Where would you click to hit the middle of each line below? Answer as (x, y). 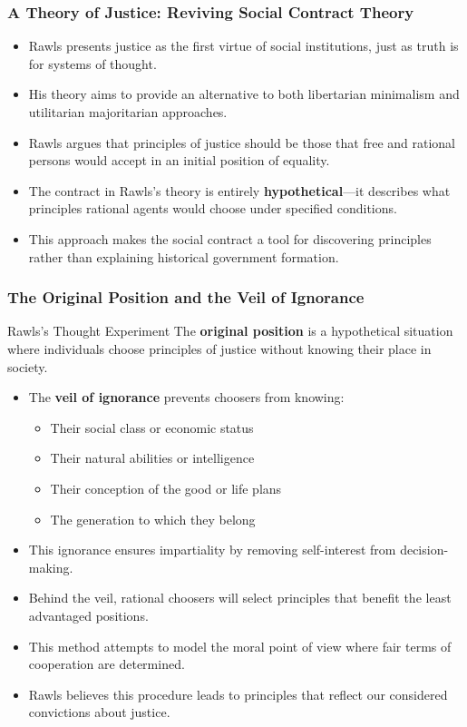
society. (28, 366)
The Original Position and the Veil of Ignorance (186, 297)
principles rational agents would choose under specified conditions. (213, 208)
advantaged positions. (88, 615)
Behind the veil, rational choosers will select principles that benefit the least (240, 598)
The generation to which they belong (153, 519)
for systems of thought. (92, 63)
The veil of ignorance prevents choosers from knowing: (186, 397)
